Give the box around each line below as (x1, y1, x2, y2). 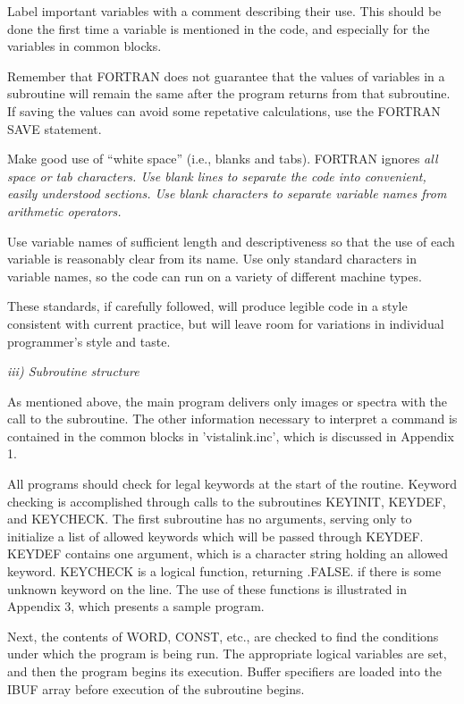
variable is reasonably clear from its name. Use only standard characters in (7, 249, 418, 268)
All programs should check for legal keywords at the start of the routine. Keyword (7, 474, 458, 493)
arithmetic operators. (7, 201, 122, 220)
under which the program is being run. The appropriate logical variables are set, (7, 644, 447, 663)
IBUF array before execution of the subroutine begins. (7, 679, 305, 698)
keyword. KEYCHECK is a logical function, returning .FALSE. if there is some (7, 562, 442, 581)
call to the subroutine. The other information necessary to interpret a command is (7, 409, 458, 428)
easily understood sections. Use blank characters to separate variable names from (7, 184, 447, 203)
